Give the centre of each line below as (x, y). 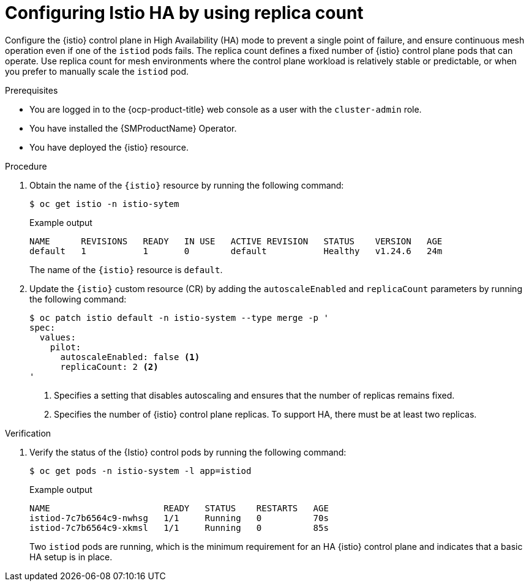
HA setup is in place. (71, 557)
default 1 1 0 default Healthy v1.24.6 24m (236, 251)
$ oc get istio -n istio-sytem (104, 204)
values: (58, 337)
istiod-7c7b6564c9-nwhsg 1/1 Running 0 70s (179, 518)
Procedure (26, 166)
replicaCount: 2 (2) (109, 366)
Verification (28, 433)
